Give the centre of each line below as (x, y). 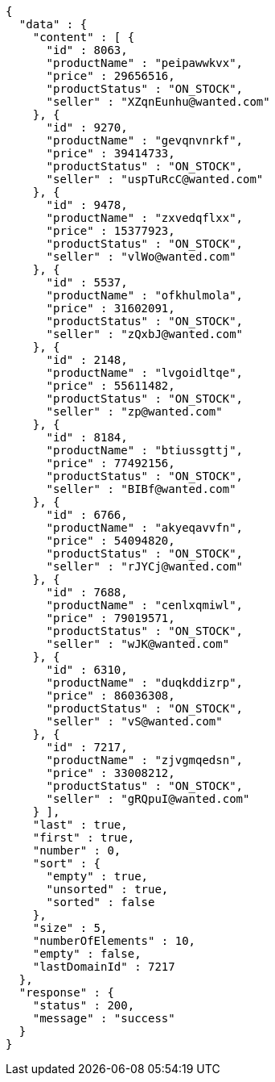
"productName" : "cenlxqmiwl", (145, 605)
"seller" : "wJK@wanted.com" (138, 644)
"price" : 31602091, (111, 308)
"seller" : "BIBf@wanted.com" (141, 489)
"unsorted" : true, (107, 889)
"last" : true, (80, 825)
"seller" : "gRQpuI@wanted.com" (148, 799)
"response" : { (66, 992)
